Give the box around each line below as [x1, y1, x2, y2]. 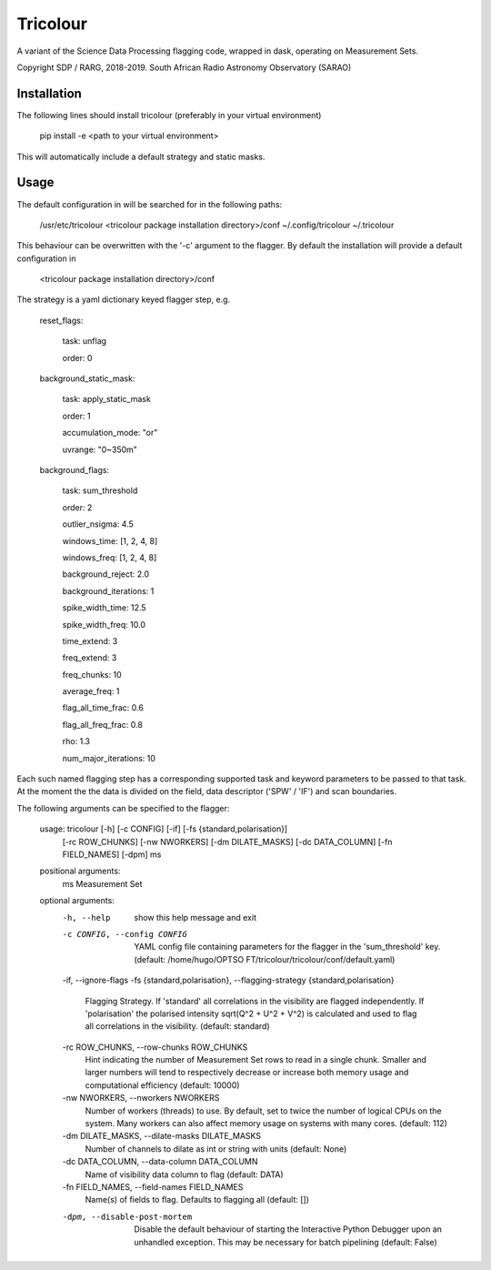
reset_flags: [39, 315, 84, 326]
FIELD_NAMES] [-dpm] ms [62, 849, 162, 860]
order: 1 [62, 410, 91, 421]
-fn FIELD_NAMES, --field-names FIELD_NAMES [62, 1181, 244, 1192]
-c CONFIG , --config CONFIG [62, 929, 188, 939]
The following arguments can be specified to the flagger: [16, 802, 230, 813]
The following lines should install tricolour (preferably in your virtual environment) [16, 109, 322, 120]
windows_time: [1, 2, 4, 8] [62, 535, 158, 546]
